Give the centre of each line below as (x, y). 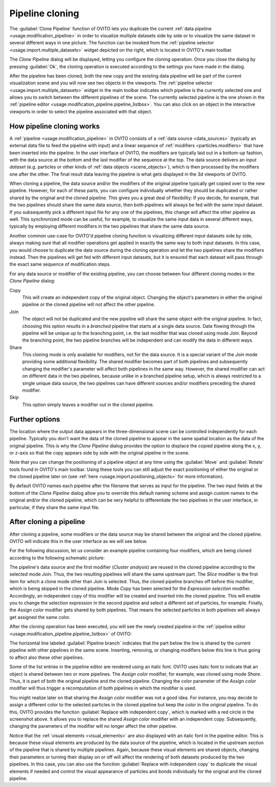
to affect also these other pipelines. (47, 657)
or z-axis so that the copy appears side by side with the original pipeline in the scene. (99, 452)
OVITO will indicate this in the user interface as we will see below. (78, 541)
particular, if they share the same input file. (54, 507)
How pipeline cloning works (54, 126)
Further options (35, 419)
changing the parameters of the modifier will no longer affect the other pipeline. (93, 726)
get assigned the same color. (40, 617)
